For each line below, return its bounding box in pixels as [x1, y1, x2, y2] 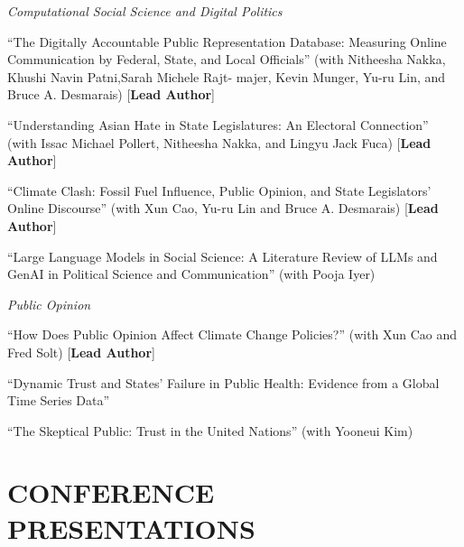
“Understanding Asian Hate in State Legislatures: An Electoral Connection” [7, 115, 429, 134]
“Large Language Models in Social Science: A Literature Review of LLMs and [7, 246, 438, 265]
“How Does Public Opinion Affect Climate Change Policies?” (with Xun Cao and [7, 325, 458, 344]
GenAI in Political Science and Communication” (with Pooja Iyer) [7, 264, 376, 283]
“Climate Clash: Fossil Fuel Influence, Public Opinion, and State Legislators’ [7, 181, 432, 199]
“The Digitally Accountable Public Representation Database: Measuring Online [7, 32, 447, 51]
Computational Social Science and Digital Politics [7, 2, 283, 20]
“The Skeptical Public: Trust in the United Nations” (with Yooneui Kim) [7, 421, 413, 440]
